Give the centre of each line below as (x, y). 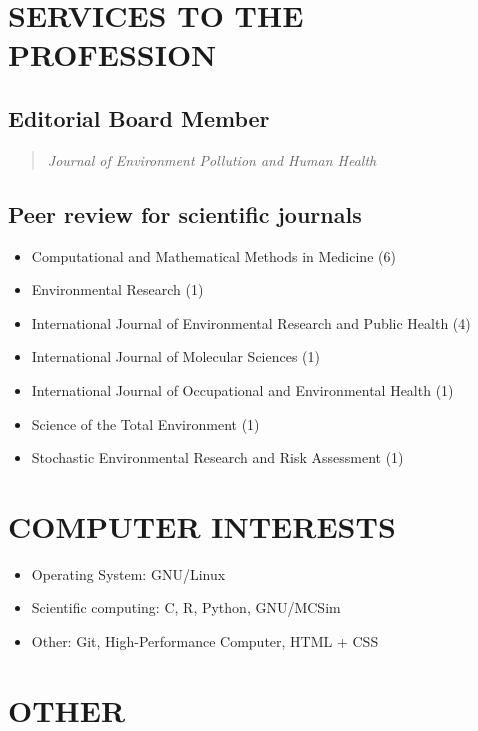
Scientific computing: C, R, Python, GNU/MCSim (186, 607)
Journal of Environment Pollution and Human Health (212, 159)
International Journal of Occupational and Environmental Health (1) (242, 389)
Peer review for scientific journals (185, 213)
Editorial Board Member (139, 117)
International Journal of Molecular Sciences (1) (175, 356)
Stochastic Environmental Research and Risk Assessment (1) (217, 457)
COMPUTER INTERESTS (202, 525)
